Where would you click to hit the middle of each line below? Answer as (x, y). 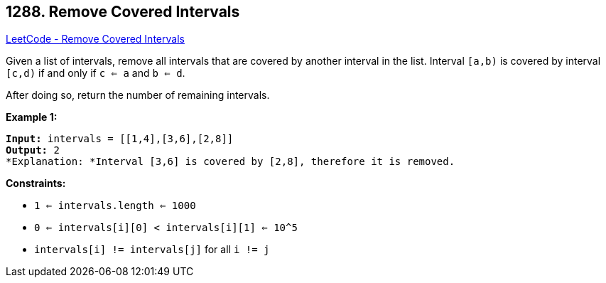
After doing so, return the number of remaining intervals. (138, 95)
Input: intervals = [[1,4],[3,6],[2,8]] (120, 139)
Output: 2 (33, 150)
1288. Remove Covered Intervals (123, 12)
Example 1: (32, 117)
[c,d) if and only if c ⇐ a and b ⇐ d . (96, 73)
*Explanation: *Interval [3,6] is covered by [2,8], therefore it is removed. (231, 162)
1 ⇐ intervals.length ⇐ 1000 (115, 206)
